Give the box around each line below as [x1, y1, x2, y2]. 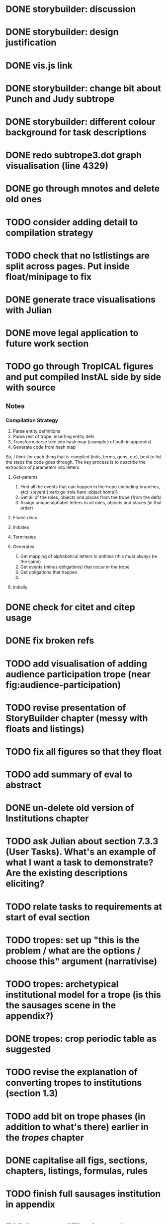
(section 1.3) [5, 1088, 58, 1099]
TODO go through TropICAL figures [5, 361, 154, 372]
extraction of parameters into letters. [5, 464, 81, 470]
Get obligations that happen [20, 569, 78, 575]
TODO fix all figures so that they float [5, 746, 162, 757]
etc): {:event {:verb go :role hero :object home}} [20, 489, 118, 495]
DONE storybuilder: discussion [5, 3, 136, 15]
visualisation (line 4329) [5, 160, 109, 172]
